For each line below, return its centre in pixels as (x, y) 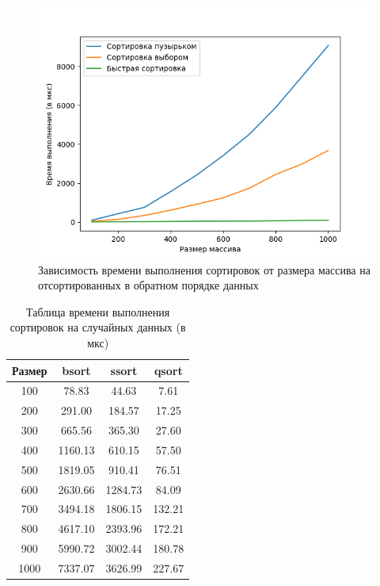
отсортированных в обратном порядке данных (148, 285)
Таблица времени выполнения (98, 311)
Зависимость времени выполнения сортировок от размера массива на (204, 269)
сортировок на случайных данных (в (98, 327)
